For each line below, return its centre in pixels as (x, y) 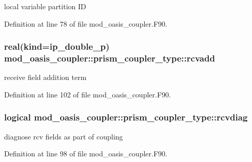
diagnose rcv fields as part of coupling (64, 136)
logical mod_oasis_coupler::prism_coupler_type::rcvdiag (126, 117)
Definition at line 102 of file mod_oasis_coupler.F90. (88, 94)
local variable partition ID (45, 6)
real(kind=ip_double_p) (57, 46)
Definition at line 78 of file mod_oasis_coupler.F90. (86, 23)
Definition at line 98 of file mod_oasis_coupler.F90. (86, 154)
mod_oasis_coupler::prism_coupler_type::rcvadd (110, 58)
